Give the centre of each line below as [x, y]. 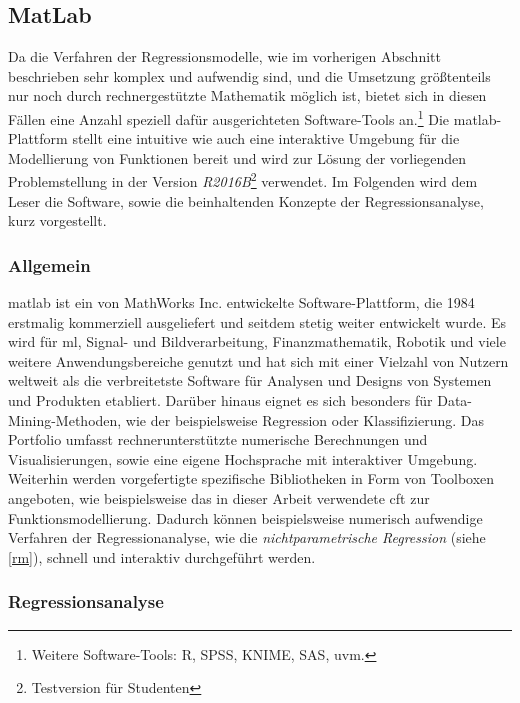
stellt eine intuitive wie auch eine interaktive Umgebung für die [266, 138]
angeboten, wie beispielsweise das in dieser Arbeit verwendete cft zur [219, 498]
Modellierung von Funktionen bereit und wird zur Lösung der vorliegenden [237, 157]
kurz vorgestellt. [57, 220]
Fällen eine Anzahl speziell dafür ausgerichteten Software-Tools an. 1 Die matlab [252, 117]
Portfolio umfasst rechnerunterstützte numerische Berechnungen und [218, 439]
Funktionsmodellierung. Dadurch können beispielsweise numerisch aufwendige [245, 517]
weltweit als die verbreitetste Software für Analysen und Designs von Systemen [250, 380]
